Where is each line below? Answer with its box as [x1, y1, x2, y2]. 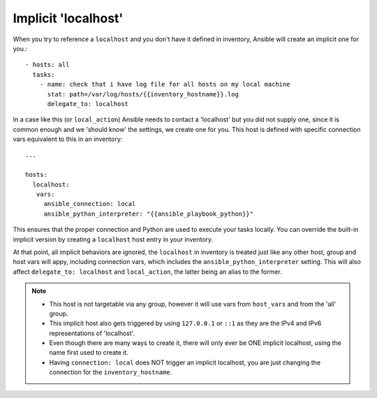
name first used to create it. [49, 348, 129, 357]
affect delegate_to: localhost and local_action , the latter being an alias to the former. [13, 267, 282, 276]
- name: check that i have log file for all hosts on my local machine [39, 80, 290, 89]
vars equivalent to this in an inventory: [13, 135, 123, 143]
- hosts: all [25, 61, 70, 69]
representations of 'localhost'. [49, 329, 135, 337]
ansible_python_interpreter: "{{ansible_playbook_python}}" [43, 209, 254, 218]
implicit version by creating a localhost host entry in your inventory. [13, 235, 214, 244]
